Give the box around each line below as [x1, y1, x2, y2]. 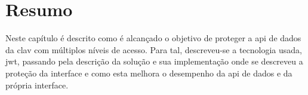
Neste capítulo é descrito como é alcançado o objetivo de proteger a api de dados [5, 32, 301, 44]
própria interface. [5, 78, 69, 91]
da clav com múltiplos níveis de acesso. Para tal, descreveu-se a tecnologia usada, [5, 43, 302, 56]
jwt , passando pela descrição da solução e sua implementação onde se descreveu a [5, 55, 303, 68]
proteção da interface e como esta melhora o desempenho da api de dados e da [5, 66, 292, 79]
